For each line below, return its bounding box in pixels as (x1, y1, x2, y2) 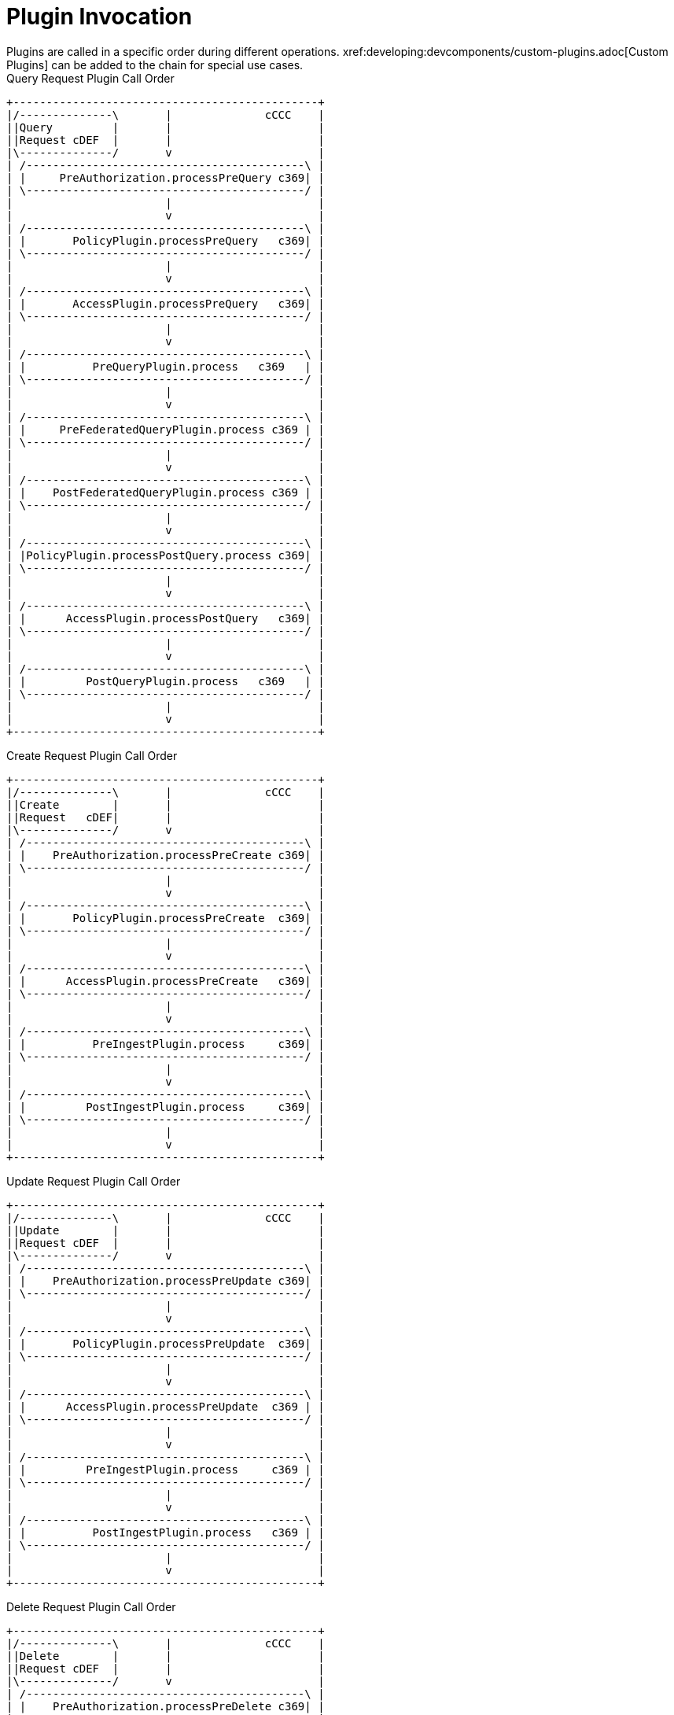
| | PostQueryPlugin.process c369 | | (6, 674, 325, 688)
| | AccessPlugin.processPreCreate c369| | (6, 974, 325, 987)
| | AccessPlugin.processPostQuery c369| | (6, 611, 325, 625)
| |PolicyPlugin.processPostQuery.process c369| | (6, 548, 325, 562)
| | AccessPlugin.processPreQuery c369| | (6, 297, 325, 310)
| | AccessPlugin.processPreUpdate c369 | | (6, 1400, 325, 1413)
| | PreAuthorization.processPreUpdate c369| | (6, 1274, 325, 1287)
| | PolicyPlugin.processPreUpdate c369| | (6, 1337, 325, 1350)
